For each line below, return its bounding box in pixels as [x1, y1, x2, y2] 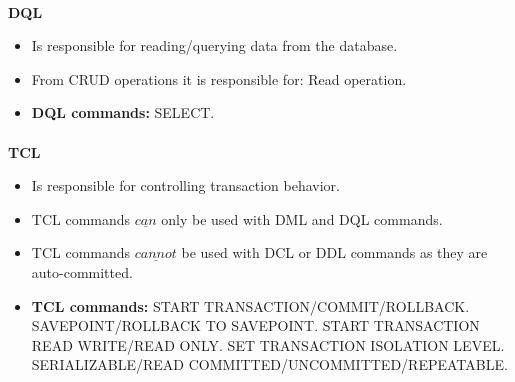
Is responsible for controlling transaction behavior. [31, 175, 340, 196]
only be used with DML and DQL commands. [161, 208, 443, 229]
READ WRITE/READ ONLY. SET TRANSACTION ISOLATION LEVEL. [31, 334, 505, 355]
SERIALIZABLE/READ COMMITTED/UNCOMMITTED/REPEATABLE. [31, 354, 508, 375]
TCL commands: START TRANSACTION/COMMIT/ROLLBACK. [31, 295, 470, 316]
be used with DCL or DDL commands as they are [181, 242, 488, 263]
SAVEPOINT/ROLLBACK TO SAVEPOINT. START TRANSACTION [31, 315, 480, 336]
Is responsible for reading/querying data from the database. [31, 35, 398, 56]
